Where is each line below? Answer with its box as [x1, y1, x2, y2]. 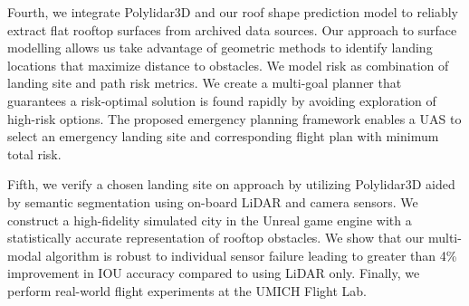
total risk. [7, 144, 62, 163]
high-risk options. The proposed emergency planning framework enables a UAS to [7, 109, 462, 128]
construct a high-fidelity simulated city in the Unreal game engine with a [7, 210, 412, 229]
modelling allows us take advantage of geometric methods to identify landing [7, 38, 433, 57]
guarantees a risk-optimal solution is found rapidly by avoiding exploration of [7, 91, 436, 110]
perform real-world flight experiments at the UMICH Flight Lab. [7, 281, 367, 300]
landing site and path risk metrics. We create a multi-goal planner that [7, 73, 402, 92]
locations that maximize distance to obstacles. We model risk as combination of [7, 55, 449, 74]
